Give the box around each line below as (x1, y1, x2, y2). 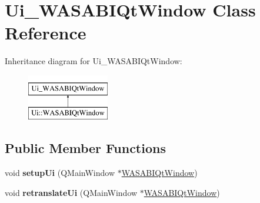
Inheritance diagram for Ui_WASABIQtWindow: (5, 55, 182, 67)
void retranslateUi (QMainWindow (5, 186, 138, 198)
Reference (5, 21, 86, 45)
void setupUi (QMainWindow (5, 167, 115, 179)
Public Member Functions (5, 139, 166, 157)
